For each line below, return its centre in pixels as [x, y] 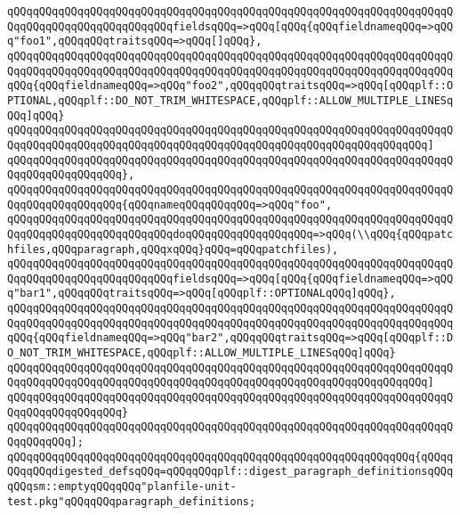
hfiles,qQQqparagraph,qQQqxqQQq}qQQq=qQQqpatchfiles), [173, 249]
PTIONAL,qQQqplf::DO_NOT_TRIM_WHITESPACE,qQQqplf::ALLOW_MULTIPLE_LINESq [230, 100]
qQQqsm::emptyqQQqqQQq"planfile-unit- [122, 486]
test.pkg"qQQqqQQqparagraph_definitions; [132, 501]
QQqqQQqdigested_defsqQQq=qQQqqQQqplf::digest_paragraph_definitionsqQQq [230, 472]
